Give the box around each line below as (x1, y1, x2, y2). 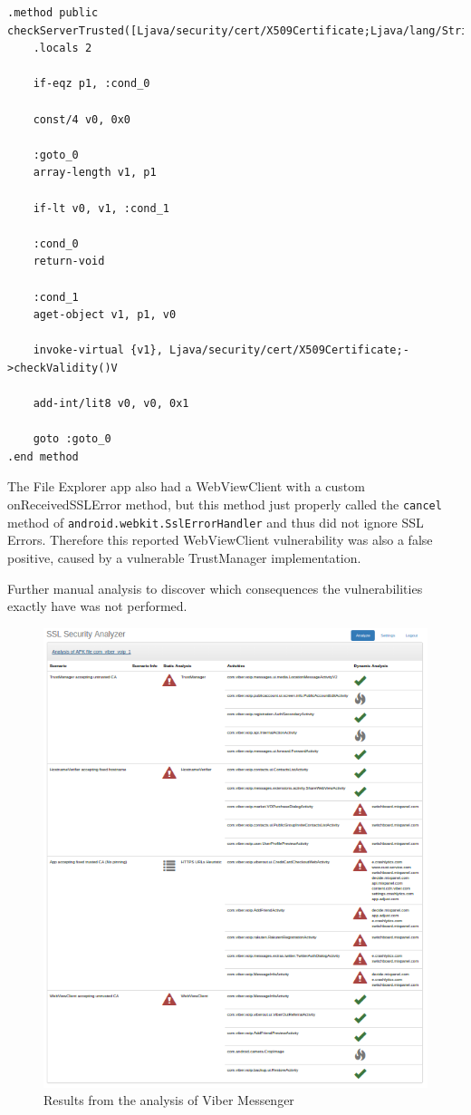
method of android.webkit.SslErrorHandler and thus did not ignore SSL (7, 512, 424, 531)
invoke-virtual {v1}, (33, 344, 163, 357)
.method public (7, 6, 99, 19)
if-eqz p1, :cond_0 (33, 77, 150, 91)
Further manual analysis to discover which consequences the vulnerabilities (7, 578, 423, 597)
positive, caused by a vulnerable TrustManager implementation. (7, 548, 361, 567)
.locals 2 (33, 42, 92, 55)
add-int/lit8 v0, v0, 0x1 (33, 397, 189, 411)
